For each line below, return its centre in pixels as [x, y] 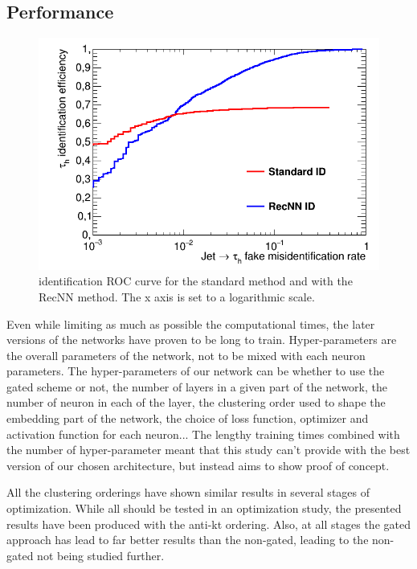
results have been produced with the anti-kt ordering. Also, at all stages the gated [208, 524]
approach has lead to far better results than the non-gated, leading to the [188, 540]
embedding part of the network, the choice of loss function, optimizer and [188, 418]
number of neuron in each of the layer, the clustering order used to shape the [196, 402]
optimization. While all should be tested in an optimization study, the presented [204, 508]
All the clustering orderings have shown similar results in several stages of [188, 492]
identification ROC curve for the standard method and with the [196, 281]
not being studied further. [101, 555]
